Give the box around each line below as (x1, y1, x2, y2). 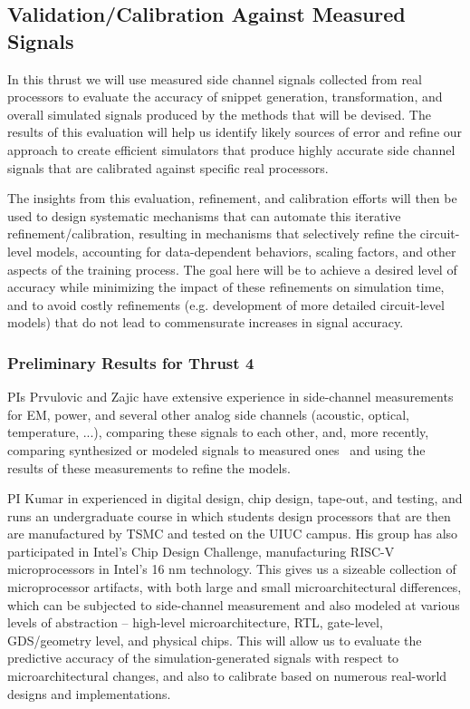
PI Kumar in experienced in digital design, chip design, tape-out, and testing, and (7, 489, 463, 508)
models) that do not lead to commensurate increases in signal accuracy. (7, 313, 404, 332)
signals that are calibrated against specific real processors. (7, 158, 329, 177)
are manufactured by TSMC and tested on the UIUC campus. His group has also (7, 524, 458, 543)
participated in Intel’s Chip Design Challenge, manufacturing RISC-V (7, 541, 395, 560)
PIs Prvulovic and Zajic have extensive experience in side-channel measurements (7, 387, 454, 406)
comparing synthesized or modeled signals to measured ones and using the (7, 440, 426, 459)
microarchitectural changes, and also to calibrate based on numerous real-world (7, 666, 447, 685)
